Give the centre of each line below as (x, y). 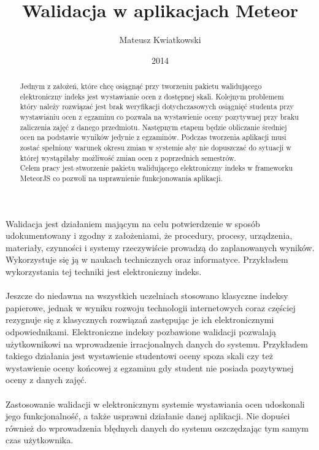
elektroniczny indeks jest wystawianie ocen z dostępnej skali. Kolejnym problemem (152, 96)
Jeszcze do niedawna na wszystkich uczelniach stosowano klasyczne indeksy (147, 296)
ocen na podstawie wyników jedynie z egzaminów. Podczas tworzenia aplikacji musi (153, 137)
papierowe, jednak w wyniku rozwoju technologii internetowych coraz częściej (151, 307)
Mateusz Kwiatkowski (160, 40)
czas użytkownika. (40, 440)
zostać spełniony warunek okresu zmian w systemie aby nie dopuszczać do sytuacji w (156, 148)
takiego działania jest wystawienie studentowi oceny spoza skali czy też (139, 356)
